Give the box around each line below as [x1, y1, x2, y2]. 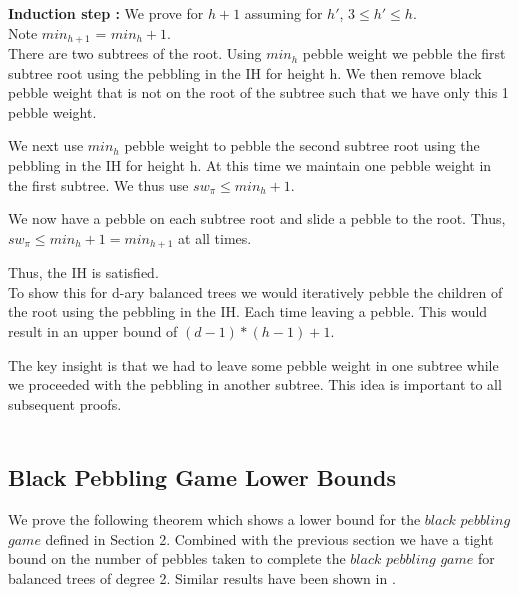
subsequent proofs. [8, 393, 122, 414]
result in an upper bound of [8, 321, 178, 342]
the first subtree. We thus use [8, 174, 189, 195]
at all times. [178, 227, 252, 248]
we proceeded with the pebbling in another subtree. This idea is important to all [8, 374, 502, 395]
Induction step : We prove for [8, 3, 204, 23]
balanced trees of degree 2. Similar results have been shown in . [8, 567, 396, 588]
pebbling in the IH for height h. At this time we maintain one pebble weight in [8, 155, 492, 176]
